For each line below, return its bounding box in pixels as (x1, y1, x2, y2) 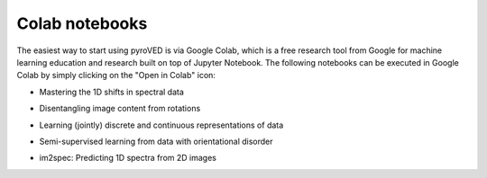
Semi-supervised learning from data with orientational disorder (39, 136, 274, 147)
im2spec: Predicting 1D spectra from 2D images (39, 153, 216, 164)
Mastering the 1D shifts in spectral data (39, 86, 185, 97)
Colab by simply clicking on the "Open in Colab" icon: (16, 70, 216, 81)
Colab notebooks (16, 13, 148, 33)
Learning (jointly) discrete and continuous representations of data (39, 120, 284, 130)
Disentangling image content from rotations (39, 103, 201, 114)
